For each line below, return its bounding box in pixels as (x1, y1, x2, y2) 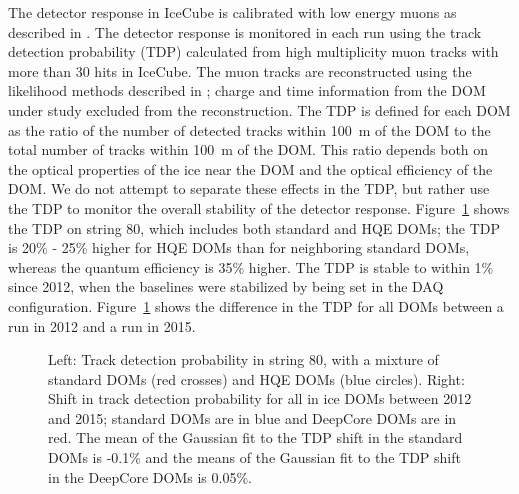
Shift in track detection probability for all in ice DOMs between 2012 (48, 388, 472, 409)
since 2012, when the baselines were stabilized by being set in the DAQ (8, 276, 444, 297)
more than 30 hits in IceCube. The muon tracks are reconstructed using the (8, 60, 472, 81)
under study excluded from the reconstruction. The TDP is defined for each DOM (8, 99, 511, 120)
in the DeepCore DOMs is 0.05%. (48, 466, 252, 487)
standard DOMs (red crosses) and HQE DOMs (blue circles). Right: (48, 368, 465, 389)
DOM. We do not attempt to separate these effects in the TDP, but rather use (8, 178, 490, 199)
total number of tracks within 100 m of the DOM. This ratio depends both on (8, 139, 489, 160)
